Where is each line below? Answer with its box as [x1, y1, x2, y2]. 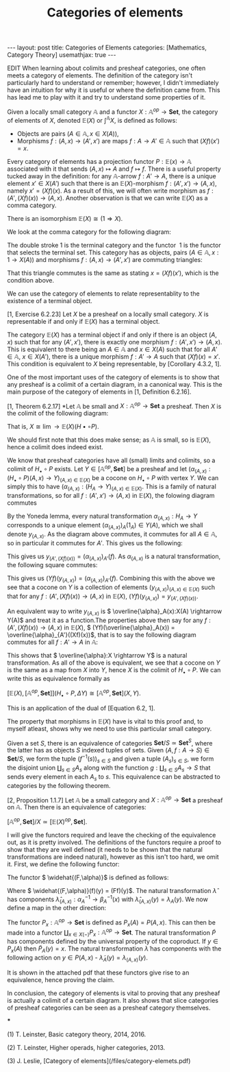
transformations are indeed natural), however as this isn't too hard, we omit [7, 853, 219, 861]
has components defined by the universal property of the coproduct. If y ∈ [7, 938, 219, 946]
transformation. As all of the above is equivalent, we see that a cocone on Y [7, 658, 220, 667]
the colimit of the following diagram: [7, 409, 109, 418]
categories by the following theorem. [7, 781, 111, 789]
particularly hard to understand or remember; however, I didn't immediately [7, 79, 219, 87]
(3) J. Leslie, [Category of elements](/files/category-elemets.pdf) [7, 1056, 191, 1064]
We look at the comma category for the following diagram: [7, 228, 171, 236]
